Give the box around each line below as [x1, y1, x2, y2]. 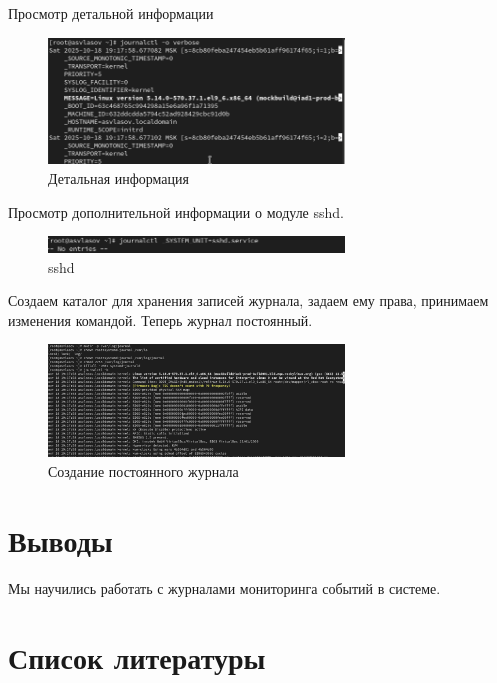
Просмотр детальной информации [8, 3, 214, 23]
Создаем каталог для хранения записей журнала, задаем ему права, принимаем [8, 290, 489, 311]
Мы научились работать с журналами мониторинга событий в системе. [8, 577, 441, 598]
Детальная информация [48, 167, 189, 188]
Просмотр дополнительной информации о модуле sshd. [8, 201, 344, 222]
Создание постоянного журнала [48, 461, 239, 482]
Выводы [8, 519, 113, 560]
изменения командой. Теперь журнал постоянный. [8, 309, 313, 330]
